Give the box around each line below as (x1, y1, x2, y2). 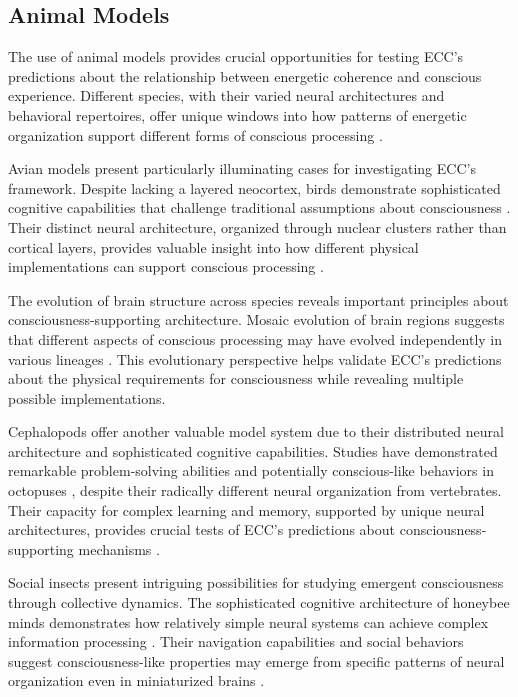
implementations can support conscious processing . (8, 256, 324, 277)
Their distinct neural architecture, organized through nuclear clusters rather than (8, 216, 507, 237)
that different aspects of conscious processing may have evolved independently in (8, 328, 503, 349)
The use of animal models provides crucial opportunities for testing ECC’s (8, 46, 464, 67)
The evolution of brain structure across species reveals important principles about (8, 289, 509, 310)
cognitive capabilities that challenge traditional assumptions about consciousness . (8, 197, 511, 218)
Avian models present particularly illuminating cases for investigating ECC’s (8, 158, 476, 179)
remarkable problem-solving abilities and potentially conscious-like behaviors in (8, 460, 494, 481)
